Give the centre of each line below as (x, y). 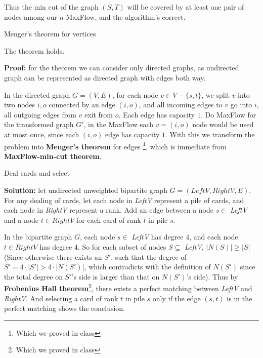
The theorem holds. (34, 50)
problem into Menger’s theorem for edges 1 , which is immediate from (115, 145)
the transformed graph (39, 124)
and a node (21, 220)
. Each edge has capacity (157, 114)
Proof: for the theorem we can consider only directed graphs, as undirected (122, 68)
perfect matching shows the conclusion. (65, 308)
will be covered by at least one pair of (186, 7)
